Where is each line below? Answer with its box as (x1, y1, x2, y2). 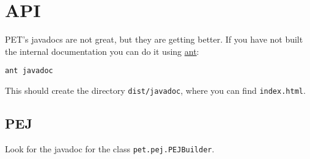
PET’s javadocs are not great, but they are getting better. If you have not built (5, 33, 303, 46)
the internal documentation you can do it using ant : (5, 44, 199, 57)
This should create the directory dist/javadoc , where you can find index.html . (5, 83, 306, 96)
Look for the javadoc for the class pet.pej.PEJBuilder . (5, 142, 215, 155)
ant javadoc (5, 66, 53, 76)
